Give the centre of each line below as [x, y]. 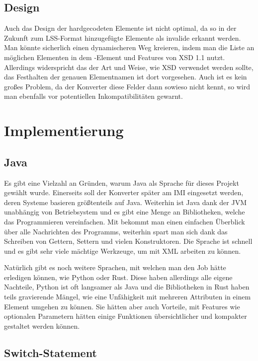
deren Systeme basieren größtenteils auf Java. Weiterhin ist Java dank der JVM [125, 202]
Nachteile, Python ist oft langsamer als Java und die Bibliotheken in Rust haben [127, 287]
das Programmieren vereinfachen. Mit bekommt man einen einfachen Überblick [125, 221]
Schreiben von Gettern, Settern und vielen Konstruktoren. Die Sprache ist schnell [128, 241]
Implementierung [64, 130]
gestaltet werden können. [42, 325]
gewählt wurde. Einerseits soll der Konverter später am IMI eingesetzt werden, [124, 192]
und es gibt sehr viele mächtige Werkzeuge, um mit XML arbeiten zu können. [123, 251]
